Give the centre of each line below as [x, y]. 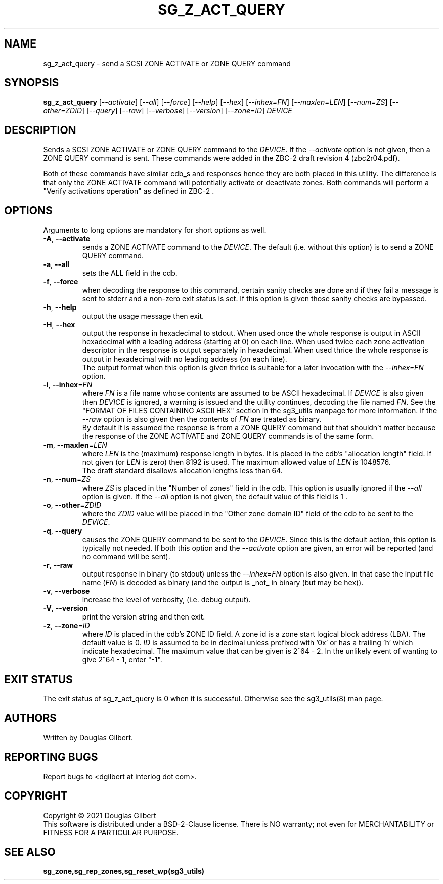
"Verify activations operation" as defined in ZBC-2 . [129, 191]
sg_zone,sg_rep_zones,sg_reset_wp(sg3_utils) [124, 871]
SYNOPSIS [32, 83]
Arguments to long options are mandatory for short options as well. [155, 230]
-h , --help [60, 307]
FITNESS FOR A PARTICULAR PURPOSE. [111, 832]
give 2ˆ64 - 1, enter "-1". [122, 660]
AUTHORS [31, 718]
